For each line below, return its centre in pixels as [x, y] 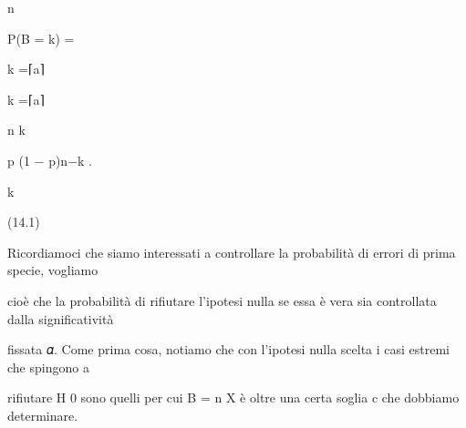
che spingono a [48, 367]
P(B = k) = [41, 38]
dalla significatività [61, 318]
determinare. [43, 415]
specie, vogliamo [53, 270]
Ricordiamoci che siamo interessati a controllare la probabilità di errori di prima [232, 252]
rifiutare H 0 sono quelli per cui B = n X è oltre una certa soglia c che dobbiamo [233, 397]
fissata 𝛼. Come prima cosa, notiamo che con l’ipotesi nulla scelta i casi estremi [229, 349]
